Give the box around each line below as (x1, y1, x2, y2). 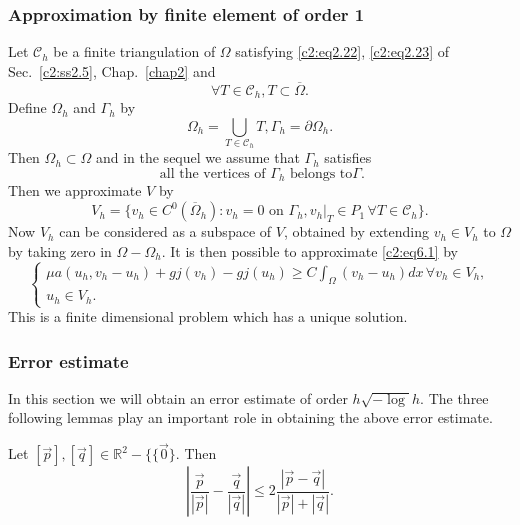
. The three (420, 387, 489, 408)
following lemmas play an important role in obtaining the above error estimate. (8, 407, 493, 428)
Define (8, 97, 47, 118)
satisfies (324, 147, 372, 168)
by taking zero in (8, 240, 112, 261)
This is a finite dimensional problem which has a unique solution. (8, 306, 408, 327)
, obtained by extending (283, 221, 429, 242)
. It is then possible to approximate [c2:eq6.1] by (161, 240, 458, 261)
